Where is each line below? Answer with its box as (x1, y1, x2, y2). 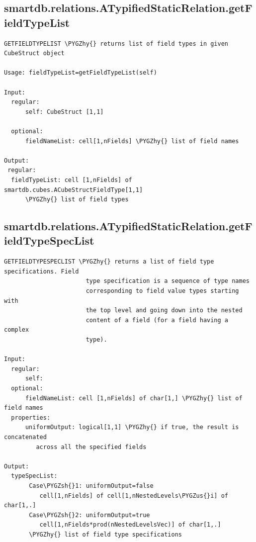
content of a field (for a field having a (85, 316, 229, 324)
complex (4, 326, 29, 334)
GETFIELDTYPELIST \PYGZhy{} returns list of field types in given (4, 40, 229, 47)
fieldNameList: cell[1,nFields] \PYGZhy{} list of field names (25, 137, 239, 145)
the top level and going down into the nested (85, 307, 243, 314)
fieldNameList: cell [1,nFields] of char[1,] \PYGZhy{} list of (25, 394, 243, 402)
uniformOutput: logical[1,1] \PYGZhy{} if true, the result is (25, 424, 239, 431)
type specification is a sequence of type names (85, 277, 250, 285)
